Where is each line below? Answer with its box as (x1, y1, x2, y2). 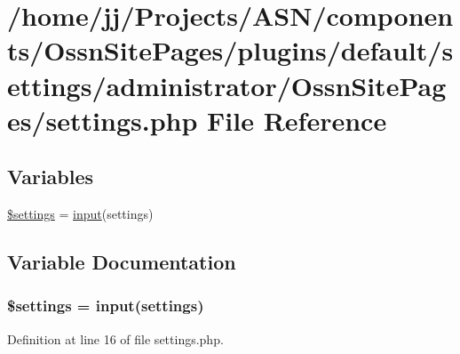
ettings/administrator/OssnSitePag (7, 67, 447, 103)
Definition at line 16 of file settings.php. (7, 329, 224, 348)
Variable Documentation (7, 248, 236, 276)
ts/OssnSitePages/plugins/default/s (7, 32, 454, 68)
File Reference (207, 101, 387, 138)
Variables (7, 163, 94, 190)
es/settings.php (7, 101, 198, 138)
